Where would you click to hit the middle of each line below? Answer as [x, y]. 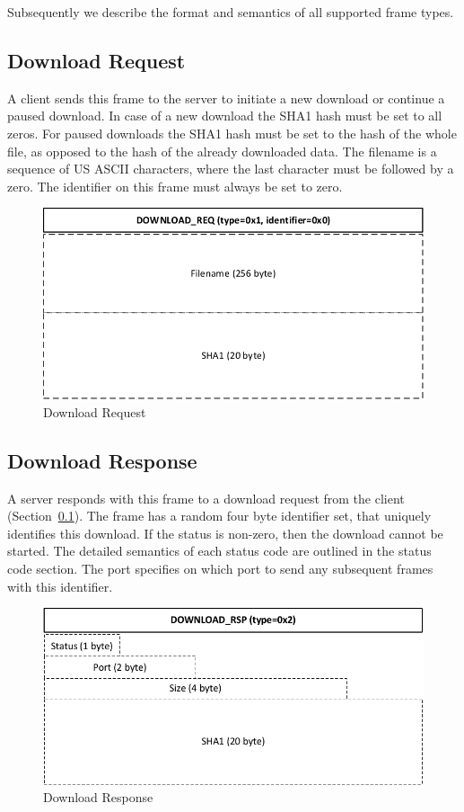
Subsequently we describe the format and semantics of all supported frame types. [231, 12]
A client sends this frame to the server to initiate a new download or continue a [226, 98]
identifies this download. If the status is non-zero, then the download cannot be [225, 533]
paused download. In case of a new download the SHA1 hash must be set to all [225, 116]
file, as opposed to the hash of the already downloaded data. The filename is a [222, 151]
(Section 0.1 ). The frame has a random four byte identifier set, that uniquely [219, 516]
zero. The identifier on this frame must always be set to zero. [175, 186]
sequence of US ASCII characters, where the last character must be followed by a [231, 169]
